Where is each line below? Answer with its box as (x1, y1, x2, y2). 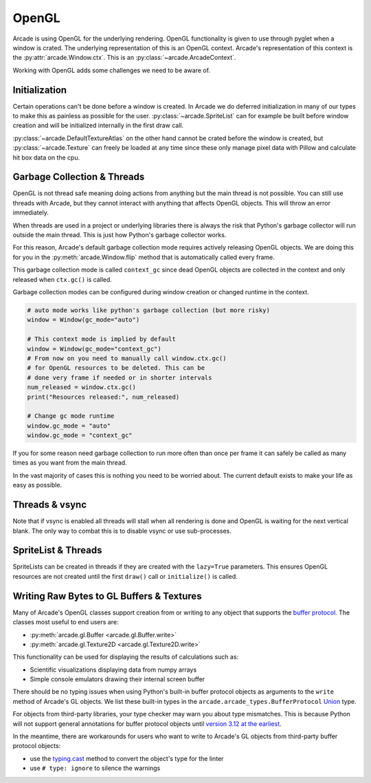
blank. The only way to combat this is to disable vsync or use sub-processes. (12, 527, 232, 535)
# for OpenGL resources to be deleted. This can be (27, 364, 205, 372)
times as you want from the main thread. (12, 459, 127, 467)
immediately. (12, 208, 49, 217)
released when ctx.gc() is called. (12, 275, 113, 283)
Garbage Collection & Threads (12, 171, 145, 183)
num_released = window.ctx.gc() (27, 384, 137, 391)
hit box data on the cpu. (12, 153, 80, 162)
